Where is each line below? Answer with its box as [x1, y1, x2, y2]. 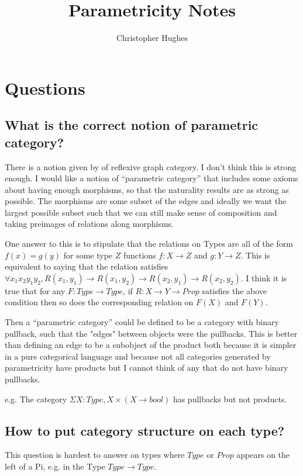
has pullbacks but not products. [173, 392, 287, 405]
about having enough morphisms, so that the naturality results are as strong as [5, 183, 289, 195]
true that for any [5, 284, 66, 296]
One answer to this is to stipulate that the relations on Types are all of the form [5, 237, 293, 250]
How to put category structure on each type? [5, 421, 285, 439]
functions [123, 249, 156, 261]
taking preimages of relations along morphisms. [5, 218, 174, 230]
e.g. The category [5, 392, 67, 405]
